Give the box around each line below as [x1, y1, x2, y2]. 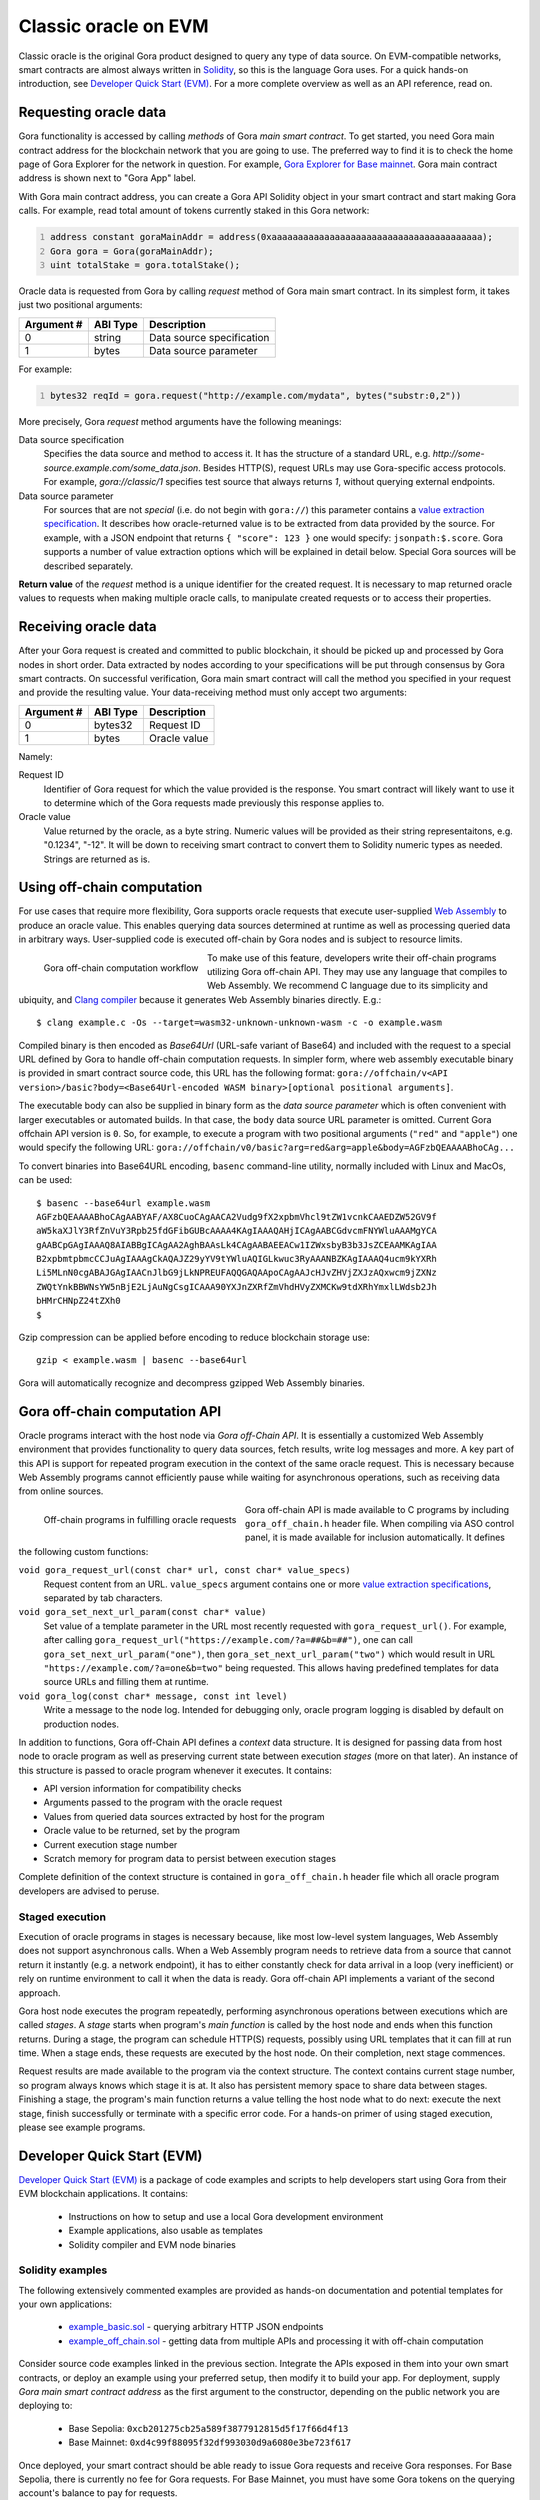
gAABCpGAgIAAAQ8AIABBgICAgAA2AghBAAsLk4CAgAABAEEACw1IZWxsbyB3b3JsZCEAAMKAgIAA [36, 1239, 437, 1250]
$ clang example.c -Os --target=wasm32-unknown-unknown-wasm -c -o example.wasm [36, 1017, 443, 1029]
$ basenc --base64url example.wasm [36, 1197, 211, 1209]
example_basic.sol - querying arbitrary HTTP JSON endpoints [68, 2321, 324, 2333]
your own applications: [18, 2298, 113, 2310]
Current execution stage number [43, 1838, 178, 1850]
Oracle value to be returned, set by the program [43, 1825, 240, 1837]
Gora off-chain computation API [18, 1403, 222, 1420]
